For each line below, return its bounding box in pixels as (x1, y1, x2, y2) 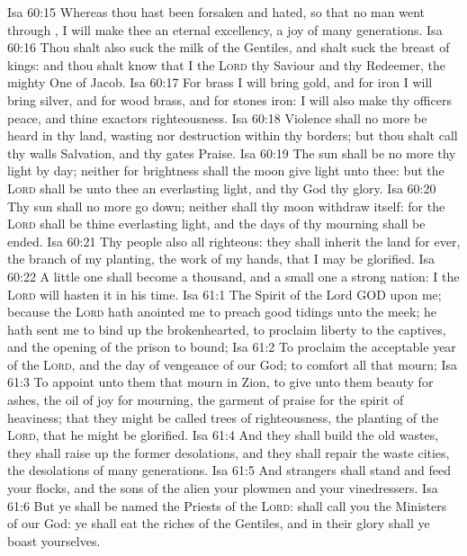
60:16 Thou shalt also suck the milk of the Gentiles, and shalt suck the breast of (7, 38, 450, 57)
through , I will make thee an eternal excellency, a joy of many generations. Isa (7, 20, 443, 39)
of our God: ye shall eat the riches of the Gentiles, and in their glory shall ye (7, 514, 430, 533)
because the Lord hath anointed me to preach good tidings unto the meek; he (7, 302, 436, 321)
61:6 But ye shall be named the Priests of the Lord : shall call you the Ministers (7, 496, 447, 515)
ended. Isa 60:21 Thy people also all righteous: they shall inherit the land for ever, (7, 231, 461, 250)
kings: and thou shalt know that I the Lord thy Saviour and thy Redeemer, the (7, 55, 445, 74)
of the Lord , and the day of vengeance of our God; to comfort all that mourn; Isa (7, 354, 458, 373)
